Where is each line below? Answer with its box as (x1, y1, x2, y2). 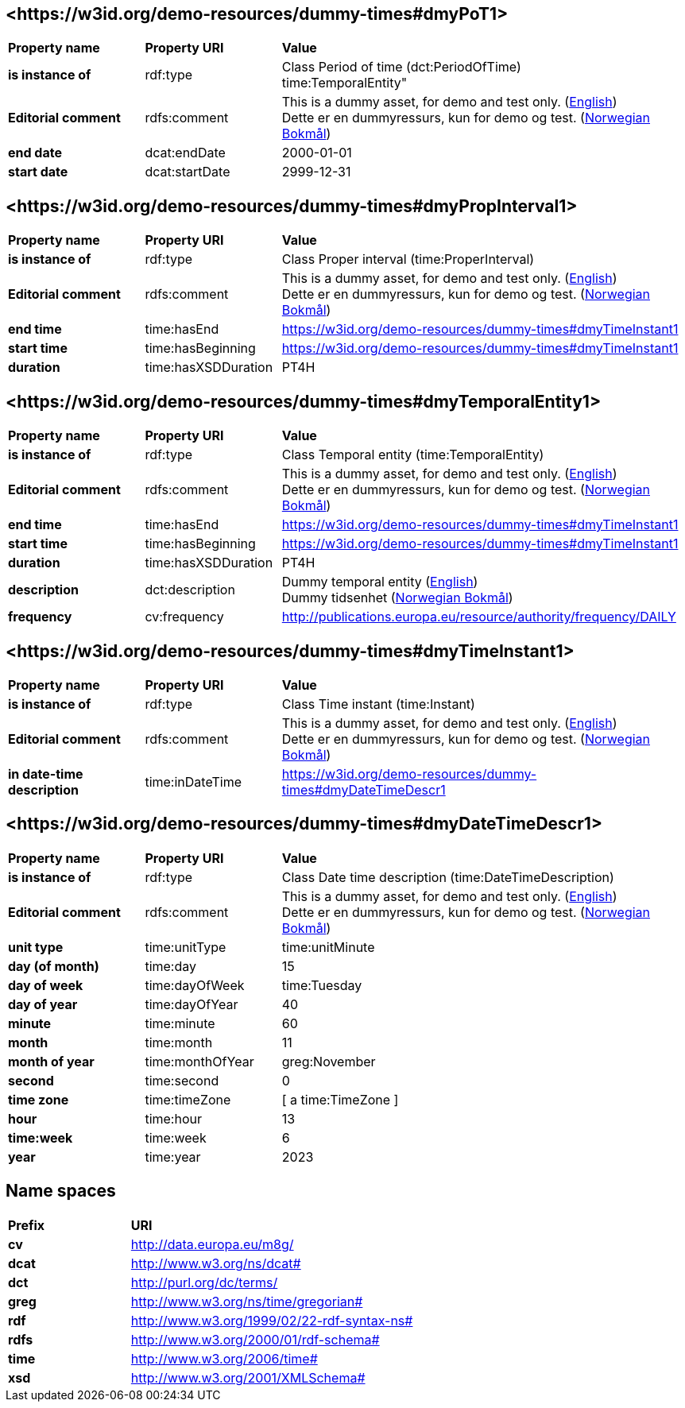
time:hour (145, 1110, 202, 1127)
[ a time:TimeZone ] (281, 1091, 399, 1108)
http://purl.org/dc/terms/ (130, 1274, 278, 1290)
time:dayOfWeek (145, 977, 245, 993)
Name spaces (6, 1181, 116, 1201)
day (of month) (8, 957, 99, 974)
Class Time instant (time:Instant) (281, 695, 475, 712)
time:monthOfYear (145, 1053, 254, 1070)
